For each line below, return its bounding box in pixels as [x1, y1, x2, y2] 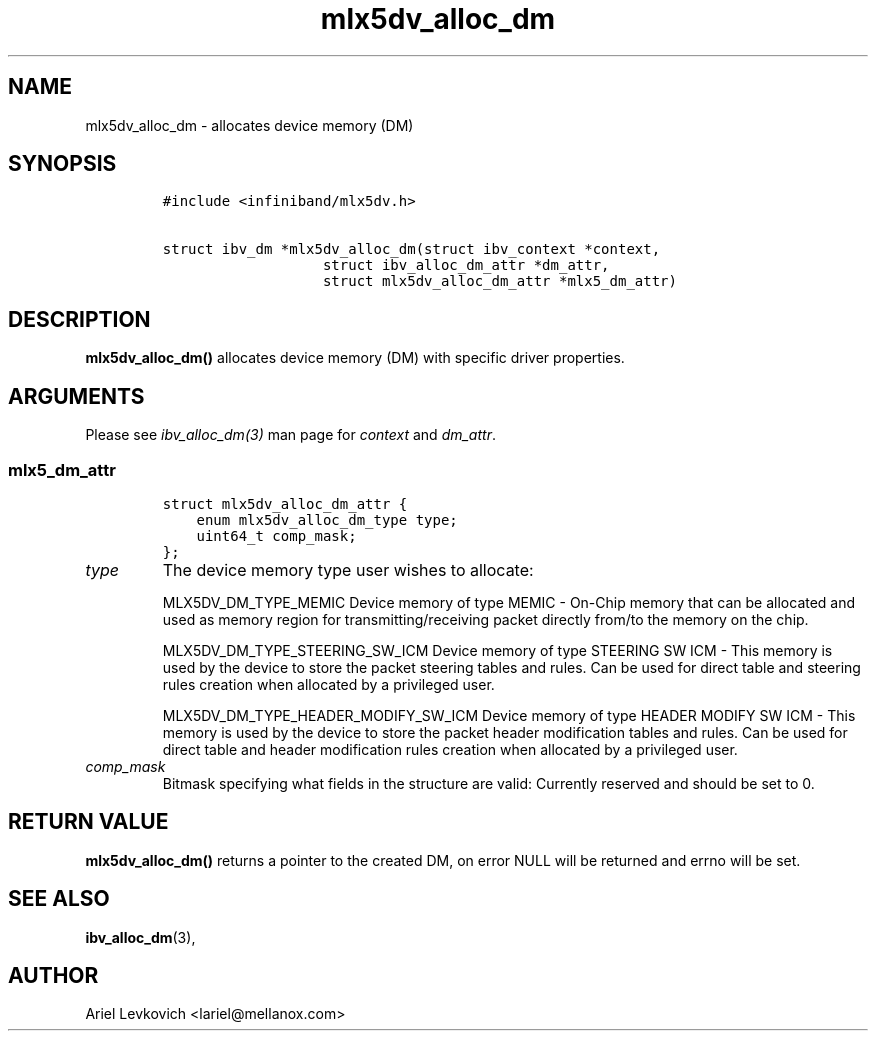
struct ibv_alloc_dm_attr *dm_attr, [322, 257, 610, 274]
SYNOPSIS [8, 151, 117, 177]
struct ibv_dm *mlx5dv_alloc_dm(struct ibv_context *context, [162, 241, 661, 258]
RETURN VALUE [8, 809, 169, 835]
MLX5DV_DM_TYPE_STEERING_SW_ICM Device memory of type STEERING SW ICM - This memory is [162, 641, 833, 659]
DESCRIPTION [8, 306, 151, 332]
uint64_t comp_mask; [196, 527, 357, 544]
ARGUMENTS [8, 383, 145, 409]
